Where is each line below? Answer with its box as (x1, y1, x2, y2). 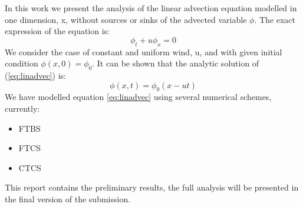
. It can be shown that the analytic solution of (92, 57, 259, 69)
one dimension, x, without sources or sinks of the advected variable (5, 13, 247, 25)
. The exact (254, 13, 295, 25)
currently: (5, 102, 40, 114)
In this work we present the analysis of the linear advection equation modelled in (5, 2, 297, 14)
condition (5, 57, 38, 69)
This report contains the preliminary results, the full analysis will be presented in (5, 181, 299, 193)
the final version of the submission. (5, 192, 131, 205)
